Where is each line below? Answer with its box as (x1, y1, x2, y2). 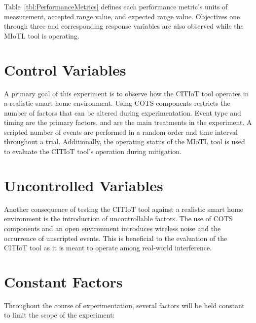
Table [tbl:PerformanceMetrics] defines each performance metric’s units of (4, 1, 228, 11)
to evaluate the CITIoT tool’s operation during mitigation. (4, 146, 182, 157)
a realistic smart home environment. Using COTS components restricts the (4, 98, 230, 108)
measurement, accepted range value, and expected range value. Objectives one (4, 11, 240, 21)
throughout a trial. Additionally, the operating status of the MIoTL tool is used (4, 136, 245, 147)
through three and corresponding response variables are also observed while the (4, 21, 244, 31)
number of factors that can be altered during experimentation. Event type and (4, 107, 241, 118)
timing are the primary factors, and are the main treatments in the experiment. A (4, 117, 252, 127)
